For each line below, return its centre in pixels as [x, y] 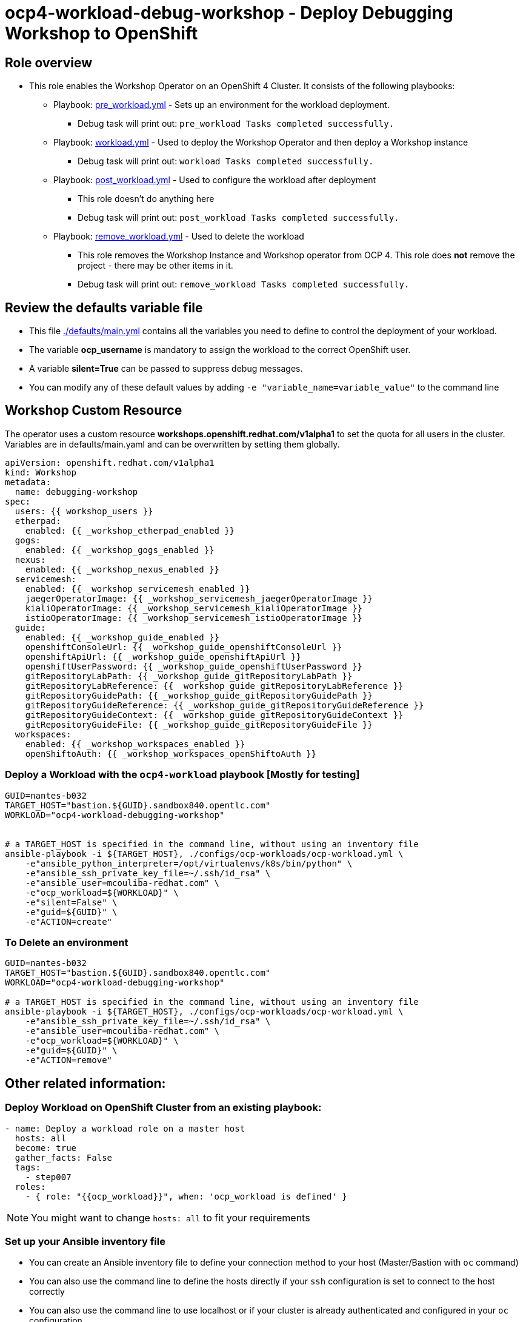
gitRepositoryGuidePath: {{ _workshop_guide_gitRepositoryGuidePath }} [199, 695]
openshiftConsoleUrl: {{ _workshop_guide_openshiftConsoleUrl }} [184, 647]
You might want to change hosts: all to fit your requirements [171, 1217]
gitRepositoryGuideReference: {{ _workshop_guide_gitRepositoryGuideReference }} [225, 705]
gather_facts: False [64, 1157]
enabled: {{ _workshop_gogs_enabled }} [120, 550]
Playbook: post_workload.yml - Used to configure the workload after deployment [215, 180]
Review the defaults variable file [104, 307]
